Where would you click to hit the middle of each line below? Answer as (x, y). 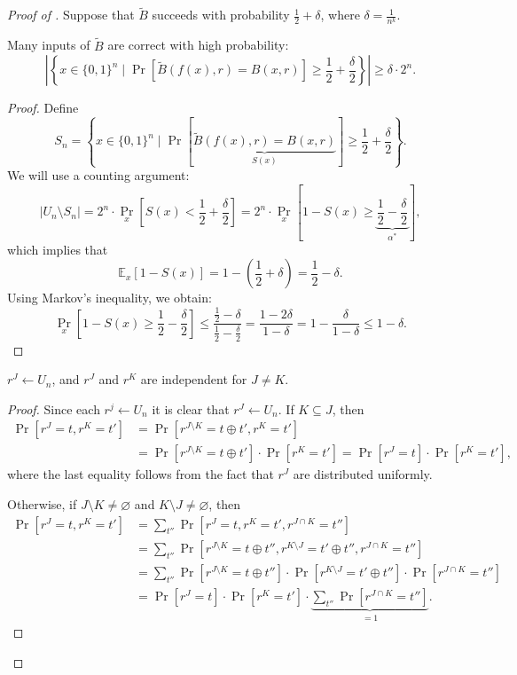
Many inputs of (49, 45)
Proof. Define (43, 108)
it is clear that (191, 408)
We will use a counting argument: (98, 175)
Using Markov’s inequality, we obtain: (110, 298)
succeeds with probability (221, 15)
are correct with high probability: (198, 45)
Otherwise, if (42, 504)
